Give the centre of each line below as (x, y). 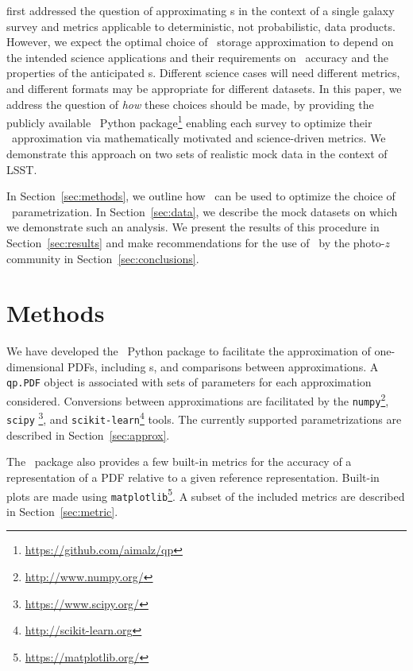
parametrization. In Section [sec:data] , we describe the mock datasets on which (205, 211)
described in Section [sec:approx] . (88, 434)
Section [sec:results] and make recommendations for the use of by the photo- (196, 242)
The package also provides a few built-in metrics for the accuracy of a (179, 462)
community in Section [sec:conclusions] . (103, 258)
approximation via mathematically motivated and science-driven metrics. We (199, 138)
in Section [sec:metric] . (62, 511)
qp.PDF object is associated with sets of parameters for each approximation (189, 382)
